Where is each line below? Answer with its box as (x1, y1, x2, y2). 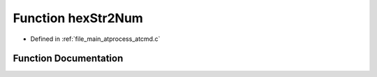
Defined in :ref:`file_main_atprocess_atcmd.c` (30, 35, 161, 43)
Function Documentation (13, 53, 124, 65)
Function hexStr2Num (13, 10, 143, 26)
